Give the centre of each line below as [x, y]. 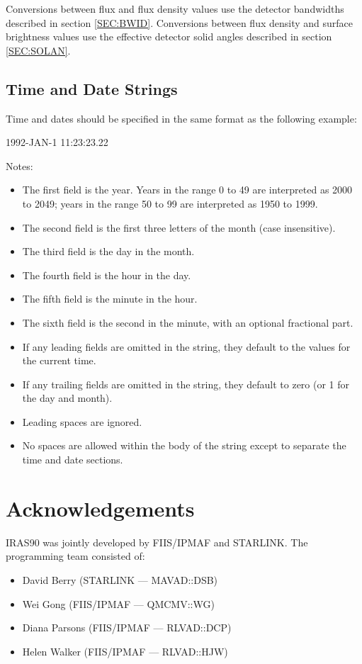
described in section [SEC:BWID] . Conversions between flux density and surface [180, 22]
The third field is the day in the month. [108, 251]
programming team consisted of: [75, 556]
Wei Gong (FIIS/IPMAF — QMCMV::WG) [118, 603]
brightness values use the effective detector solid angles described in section [169, 36]
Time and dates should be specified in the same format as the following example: [181, 118]
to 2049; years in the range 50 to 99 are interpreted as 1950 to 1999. [170, 203]
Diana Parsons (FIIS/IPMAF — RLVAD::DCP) [127, 628]
